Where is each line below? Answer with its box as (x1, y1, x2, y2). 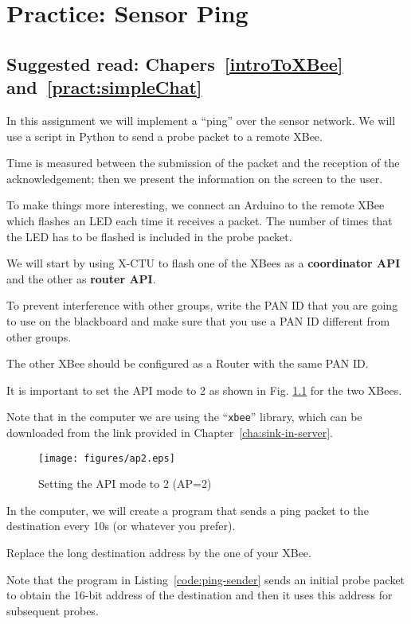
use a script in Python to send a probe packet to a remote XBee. (6, 127, 323, 144)
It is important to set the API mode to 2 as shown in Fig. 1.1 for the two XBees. (6, 381, 402, 398)
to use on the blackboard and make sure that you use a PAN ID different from (6, 312, 390, 329)
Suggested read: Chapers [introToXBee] (6, 51, 343, 76)
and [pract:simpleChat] (6, 75, 202, 99)
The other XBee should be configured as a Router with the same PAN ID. (6, 355, 369, 372)
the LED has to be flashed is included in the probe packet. (6, 228, 292, 244)
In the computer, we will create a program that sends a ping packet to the (6, 501, 369, 518)
